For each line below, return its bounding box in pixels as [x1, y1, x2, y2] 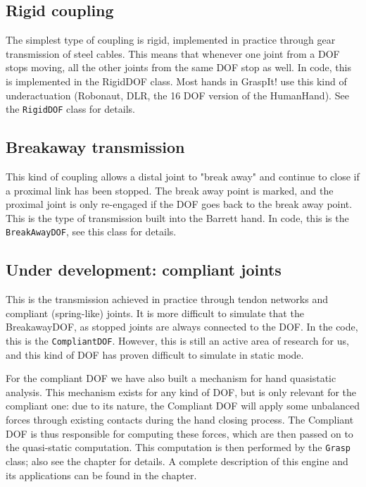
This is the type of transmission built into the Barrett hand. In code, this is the [6, 210, 349, 225]
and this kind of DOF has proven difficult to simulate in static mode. [6, 347, 304, 362]
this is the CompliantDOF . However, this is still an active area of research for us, [6, 333, 349, 348]
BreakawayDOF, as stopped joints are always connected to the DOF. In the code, [6, 319, 358, 334]
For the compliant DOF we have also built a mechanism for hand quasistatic [6, 371, 336, 386]
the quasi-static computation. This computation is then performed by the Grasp [6, 440, 351, 455]
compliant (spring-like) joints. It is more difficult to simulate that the [6, 305, 304, 320]
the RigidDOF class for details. [6, 101, 135, 116]
